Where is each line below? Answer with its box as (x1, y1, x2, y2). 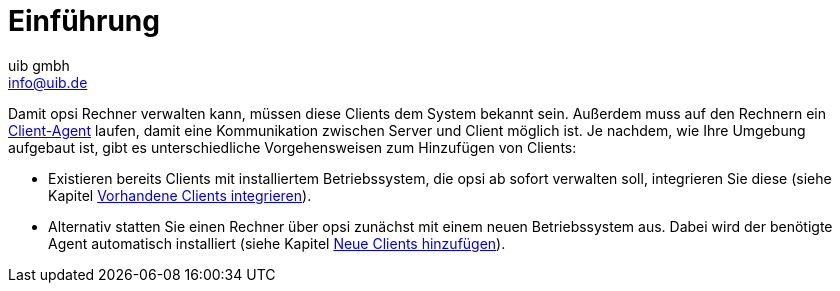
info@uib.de (8, 73, 88, 91)
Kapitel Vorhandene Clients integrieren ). (48, 186, 312, 204)
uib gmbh (8, 56, 70, 74)
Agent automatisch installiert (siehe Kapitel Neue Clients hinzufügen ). (48, 234, 506, 252)
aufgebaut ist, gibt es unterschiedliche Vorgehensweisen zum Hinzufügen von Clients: (8, 138, 577, 156)
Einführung (8, 4, 160, 38)
